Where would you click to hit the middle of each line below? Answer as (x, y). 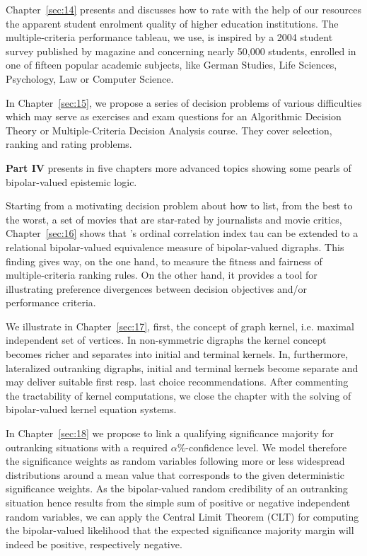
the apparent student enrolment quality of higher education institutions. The (172, 23)
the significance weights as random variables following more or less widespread (175, 461)
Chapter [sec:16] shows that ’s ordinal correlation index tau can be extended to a (182, 233)
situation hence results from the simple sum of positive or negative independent (178, 502)
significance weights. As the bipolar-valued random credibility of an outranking (177, 488)
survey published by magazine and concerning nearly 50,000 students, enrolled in (181, 51)
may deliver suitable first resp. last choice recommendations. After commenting (177, 382)
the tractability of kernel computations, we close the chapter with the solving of (179, 395)
